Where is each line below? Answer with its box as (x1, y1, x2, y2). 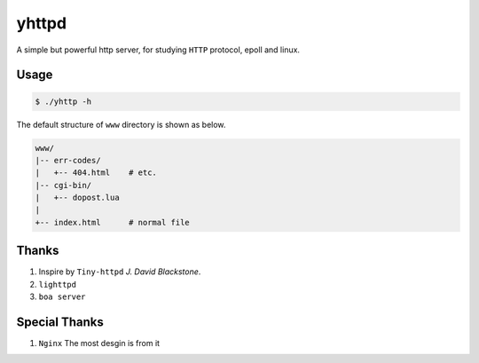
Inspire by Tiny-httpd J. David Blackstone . (38, 266, 201, 277)
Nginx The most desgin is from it (38, 338, 160, 349)
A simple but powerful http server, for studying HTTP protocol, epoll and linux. (16, 44, 301, 55)
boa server (38, 292, 86, 302)
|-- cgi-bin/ (35, 180, 92, 190)
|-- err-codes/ (35, 155, 101, 165)
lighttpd (38, 280, 77, 289)
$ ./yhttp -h (35, 96, 92, 107)
